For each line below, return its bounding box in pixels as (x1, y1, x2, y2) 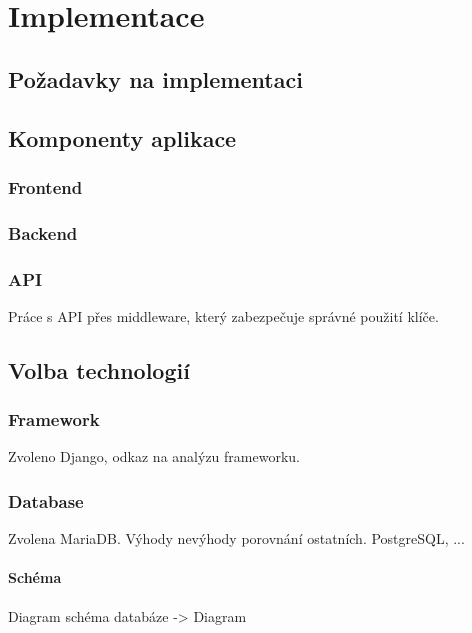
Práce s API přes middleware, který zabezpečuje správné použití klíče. (8, 305, 439, 326)
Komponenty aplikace (8, 122, 237, 153)
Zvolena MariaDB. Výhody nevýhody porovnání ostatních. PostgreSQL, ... (8, 528, 465, 549)
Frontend (8, 174, 83, 199)
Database (8, 488, 84, 513)
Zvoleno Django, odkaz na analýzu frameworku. (8, 446, 300, 467)
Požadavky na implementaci (8, 63, 303, 94)
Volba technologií (8, 354, 190, 385)
